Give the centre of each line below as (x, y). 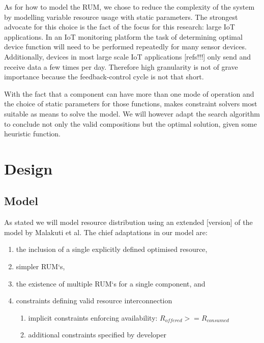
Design (28, 168)
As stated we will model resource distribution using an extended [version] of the (128, 222)
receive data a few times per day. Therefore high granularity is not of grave (121, 66)
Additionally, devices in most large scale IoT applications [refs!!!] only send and (128, 56)
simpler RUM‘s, (40, 266)
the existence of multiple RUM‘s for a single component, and (111, 283)
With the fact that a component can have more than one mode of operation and (129, 93)
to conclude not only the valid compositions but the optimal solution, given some (130, 123)
